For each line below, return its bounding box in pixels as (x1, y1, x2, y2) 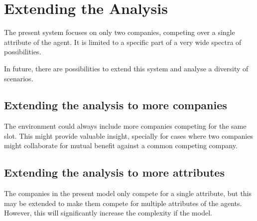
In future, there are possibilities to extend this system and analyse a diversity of (4, 63, 249, 73)
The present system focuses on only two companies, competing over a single (4, 27, 235, 37)
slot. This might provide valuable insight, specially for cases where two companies (4, 130, 253, 141)
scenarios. (4, 73, 33, 83)
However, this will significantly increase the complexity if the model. (4, 208, 212, 218)
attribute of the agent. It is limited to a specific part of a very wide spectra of (4, 36, 242, 47)
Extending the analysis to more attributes (4, 165, 225, 180)
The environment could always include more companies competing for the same (4, 121, 247, 131)
